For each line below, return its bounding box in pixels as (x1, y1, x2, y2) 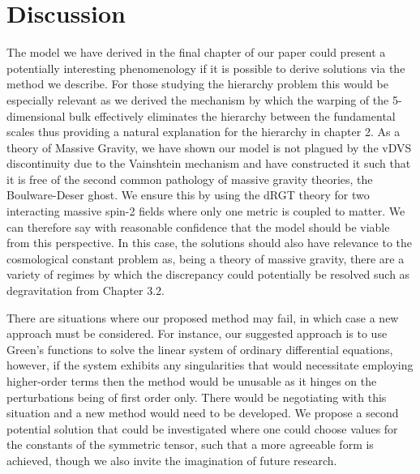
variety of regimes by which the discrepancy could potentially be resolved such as (6, 266, 410, 283)
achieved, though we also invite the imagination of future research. (6, 451, 337, 468)
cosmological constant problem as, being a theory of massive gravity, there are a (6, 250, 405, 267)
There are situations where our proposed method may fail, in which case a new (6, 309, 399, 326)
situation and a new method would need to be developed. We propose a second (6, 404, 399, 421)
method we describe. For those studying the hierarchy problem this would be (6, 75, 388, 92)
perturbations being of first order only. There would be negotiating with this (6, 388, 387, 405)
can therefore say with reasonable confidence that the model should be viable (6, 218, 390, 235)
